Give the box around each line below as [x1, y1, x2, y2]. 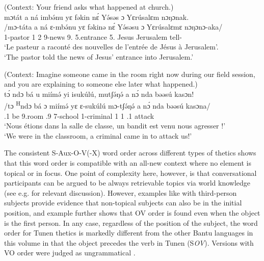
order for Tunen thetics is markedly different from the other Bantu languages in [4, 227, 253, 238]
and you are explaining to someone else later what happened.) [4, 79, 198, 89]
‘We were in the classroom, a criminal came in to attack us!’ [4, 130, 192, 141]
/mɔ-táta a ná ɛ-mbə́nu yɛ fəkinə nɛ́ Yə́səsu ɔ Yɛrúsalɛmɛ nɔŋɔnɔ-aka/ [4, 21, 223, 32]
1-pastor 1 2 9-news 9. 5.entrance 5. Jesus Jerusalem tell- [4, 31, 182, 42]
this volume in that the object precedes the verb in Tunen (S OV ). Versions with [4, 237, 254, 248]
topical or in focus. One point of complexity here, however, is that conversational [4, 167, 257, 178]
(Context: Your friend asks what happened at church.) [4, 2, 174, 12]
